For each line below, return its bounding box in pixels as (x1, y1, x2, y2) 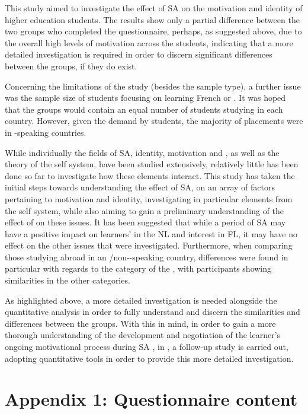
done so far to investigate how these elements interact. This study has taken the (5, 169, 295, 181)
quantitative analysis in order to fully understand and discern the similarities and (5, 305, 300, 318)
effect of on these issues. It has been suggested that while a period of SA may (5, 216, 286, 228)
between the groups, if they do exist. (5, 59, 137, 72)
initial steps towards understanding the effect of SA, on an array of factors (5, 181, 275, 193)
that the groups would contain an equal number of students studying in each (5, 103, 283, 115)
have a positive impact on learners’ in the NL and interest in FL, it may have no (5, 227, 298, 240)
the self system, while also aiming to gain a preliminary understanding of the (5, 204, 284, 216)
